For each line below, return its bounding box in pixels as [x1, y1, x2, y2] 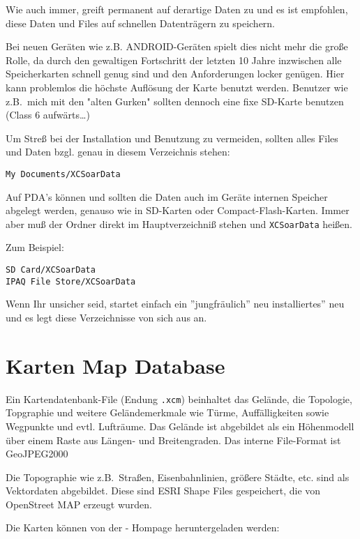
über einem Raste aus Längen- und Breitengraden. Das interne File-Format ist [6, 432, 341, 447]
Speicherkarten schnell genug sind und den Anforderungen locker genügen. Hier [6, 66, 345, 81]
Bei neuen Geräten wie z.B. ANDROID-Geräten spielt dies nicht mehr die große [6, 39, 348, 54]
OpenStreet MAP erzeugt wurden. [6, 496, 152, 511]
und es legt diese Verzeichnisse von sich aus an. [6, 310, 207, 324]
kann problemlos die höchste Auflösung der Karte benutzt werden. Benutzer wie [6, 79, 348, 94]
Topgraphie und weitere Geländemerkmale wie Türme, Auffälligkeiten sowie [6, 405, 329, 420]
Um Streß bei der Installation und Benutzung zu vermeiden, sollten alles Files [6, 130, 338, 145]
